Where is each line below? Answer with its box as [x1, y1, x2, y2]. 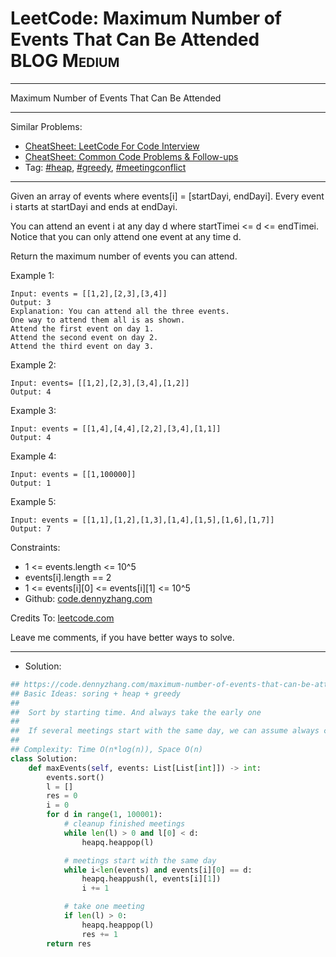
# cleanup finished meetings [63, 819, 186, 829]
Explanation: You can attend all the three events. [10, 306, 230, 316]
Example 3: [10, 404, 57, 416]
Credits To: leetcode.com [10, 612, 115, 624]
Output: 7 [10, 523, 52, 534]
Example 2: [10, 358, 57, 371]
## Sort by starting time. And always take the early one [10, 707, 262, 717]
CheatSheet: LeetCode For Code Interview [24, 140, 200, 152]
